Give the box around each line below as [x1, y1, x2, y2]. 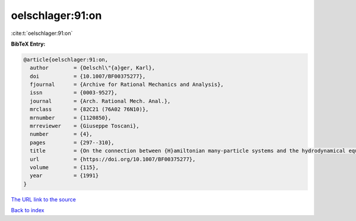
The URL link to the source [11, 196, 77, 203]
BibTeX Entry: [11, 40, 46, 47]
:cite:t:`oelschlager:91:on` [11, 30, 73, 37]
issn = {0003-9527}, [30, 89, 118, 96]
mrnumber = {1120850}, [30, 114, 112, 121]
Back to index [11, 207, 44, 214]
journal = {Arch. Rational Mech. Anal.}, [30, 98, 171, 104]
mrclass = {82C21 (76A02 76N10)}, [30, 106, 149, 113]
